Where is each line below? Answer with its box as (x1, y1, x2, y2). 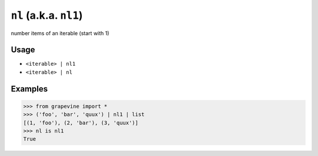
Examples (11, 84, 48, 94)
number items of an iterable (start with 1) (11, 29, 110, 36)
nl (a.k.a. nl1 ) (11, 9, 83, 22)
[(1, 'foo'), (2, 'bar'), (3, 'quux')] (23, 119, 138, 126)
